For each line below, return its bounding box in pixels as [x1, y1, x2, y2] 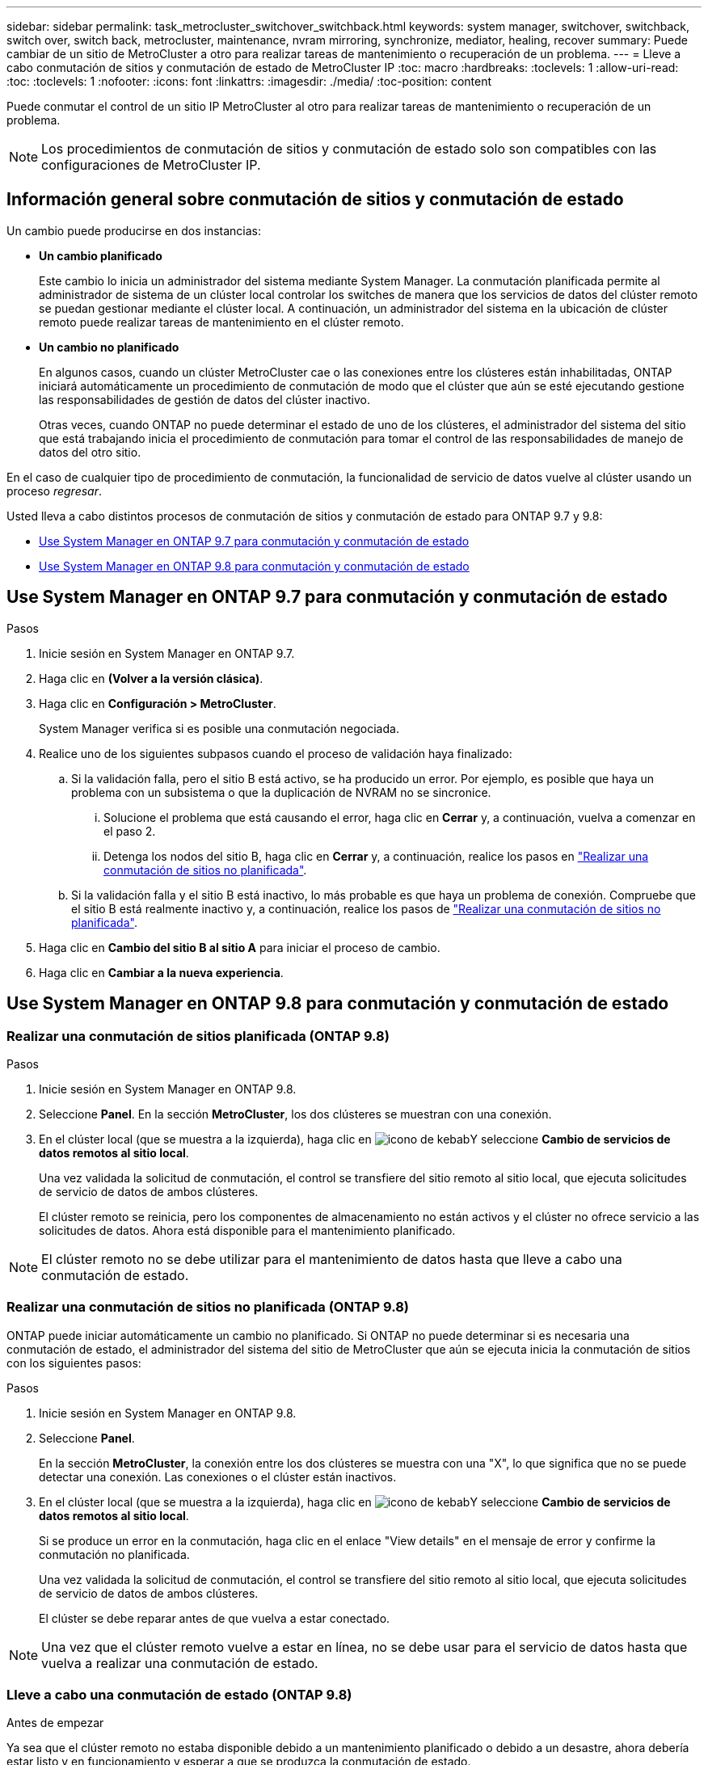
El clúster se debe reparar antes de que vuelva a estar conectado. [39, 1611, 390, 1625]
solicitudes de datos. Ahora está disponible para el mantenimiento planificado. [39, 1223, 456, 1237]
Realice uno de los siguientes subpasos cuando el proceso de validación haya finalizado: [39, 746, 512, 760]
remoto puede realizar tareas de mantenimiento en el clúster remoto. [39, 314, 404, 329]
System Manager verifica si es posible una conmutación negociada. [39, 721, 399, 735]
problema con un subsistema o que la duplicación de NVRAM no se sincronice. [71, 785, 491, 799]
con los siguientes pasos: [6, 1355, 141, 1370]
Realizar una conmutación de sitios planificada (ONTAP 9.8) [6, 1027, 390, 1044]
